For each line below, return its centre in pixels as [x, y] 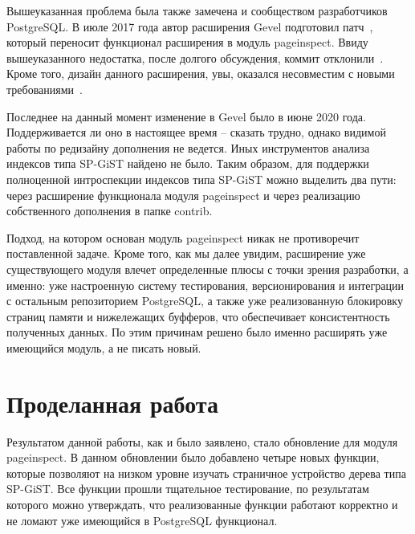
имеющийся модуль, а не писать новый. [104, 347]
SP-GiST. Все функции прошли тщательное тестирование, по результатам [188, 489]
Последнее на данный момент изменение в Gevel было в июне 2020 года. [186, 116]
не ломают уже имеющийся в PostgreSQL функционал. [142, 520]
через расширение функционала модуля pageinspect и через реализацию [183, 195]
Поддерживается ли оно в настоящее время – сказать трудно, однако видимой [196, 132]
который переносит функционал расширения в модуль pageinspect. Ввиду [187, 42]
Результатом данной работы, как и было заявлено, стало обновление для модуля [202, 441]
